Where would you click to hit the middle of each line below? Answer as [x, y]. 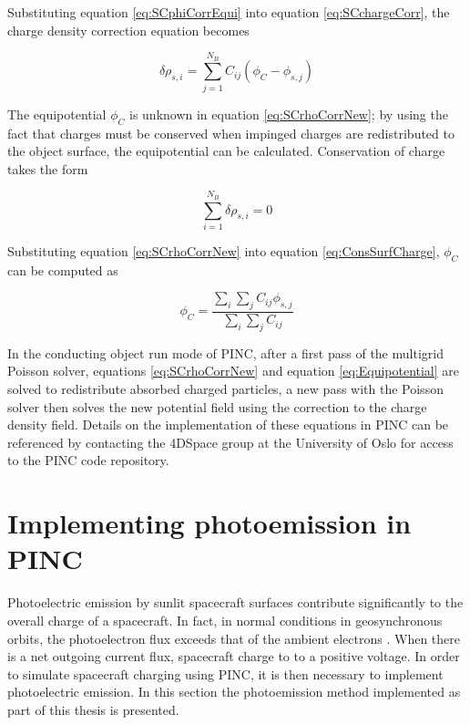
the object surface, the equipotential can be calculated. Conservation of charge [226, 151]
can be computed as [63, 269]
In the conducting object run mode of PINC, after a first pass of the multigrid [225, 352]
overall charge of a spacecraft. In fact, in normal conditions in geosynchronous [225, 620]
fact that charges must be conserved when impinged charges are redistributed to [231, 133]
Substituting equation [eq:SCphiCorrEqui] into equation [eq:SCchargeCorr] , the [229, 12]
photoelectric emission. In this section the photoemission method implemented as [234, 692]
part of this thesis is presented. [93, 709]
